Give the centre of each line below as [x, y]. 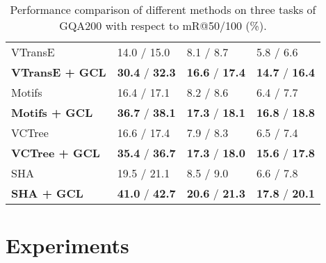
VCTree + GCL [56, 153]
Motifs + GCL [52, 112]
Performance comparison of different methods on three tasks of [163, 9]
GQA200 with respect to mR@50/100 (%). [163, 25]
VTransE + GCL [59, 72]
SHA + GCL [47, 193]
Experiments [67, 245]
